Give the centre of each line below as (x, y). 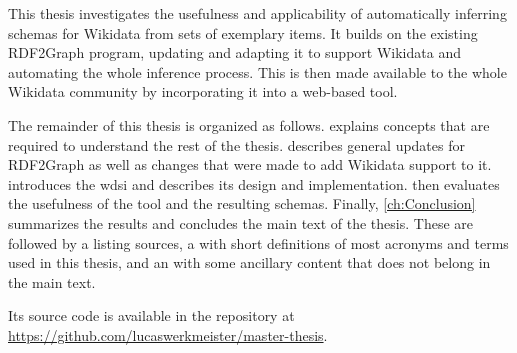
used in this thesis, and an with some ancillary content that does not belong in (249, 262)
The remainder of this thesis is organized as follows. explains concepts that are (249, 124)
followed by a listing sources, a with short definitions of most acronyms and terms (258, 242)
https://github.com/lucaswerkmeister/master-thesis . (168, 334)
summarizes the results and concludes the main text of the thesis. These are (240, 222)
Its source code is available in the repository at (151, 315)
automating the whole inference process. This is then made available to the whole (257, 71)
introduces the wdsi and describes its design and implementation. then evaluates (254, 183)
